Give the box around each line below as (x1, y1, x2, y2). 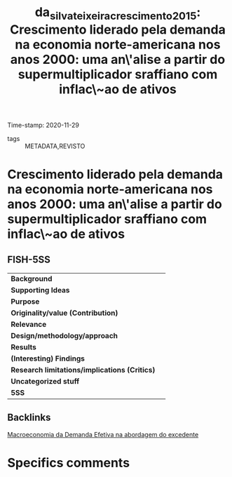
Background (11, 274, 53, 283)
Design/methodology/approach (11, 330, 118, 340)
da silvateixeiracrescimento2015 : (34, 4, 201, 22)
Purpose (11, 296, 40, 306)
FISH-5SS (7, 254, 51, 266)
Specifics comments (7, 455, 130, 471)
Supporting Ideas (11, 285, 70, 295)
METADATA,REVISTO (25, 142, 86, 150)
